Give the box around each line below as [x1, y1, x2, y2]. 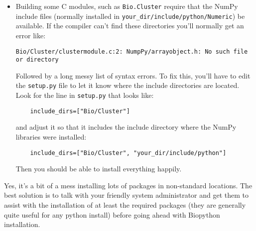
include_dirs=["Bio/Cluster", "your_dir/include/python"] [30, 149, 227, 156]
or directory [15, 56, 59, 64]
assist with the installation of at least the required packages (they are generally [4, 200, 246, 210]
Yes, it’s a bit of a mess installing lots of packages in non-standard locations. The [4, 180, 253, 190]
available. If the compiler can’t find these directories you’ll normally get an [15, 20, 244, 31]
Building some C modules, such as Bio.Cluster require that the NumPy [15, 1, 238, 11]
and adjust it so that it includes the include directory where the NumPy [15, 122, 237, 132]
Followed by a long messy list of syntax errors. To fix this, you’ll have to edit [15, 70, 251, 80]
